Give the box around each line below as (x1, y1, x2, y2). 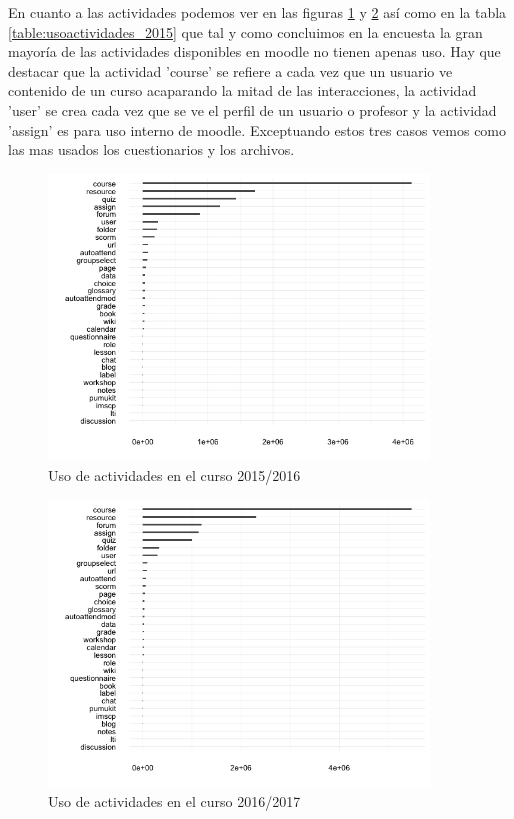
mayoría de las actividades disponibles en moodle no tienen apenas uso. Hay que (8, 41, 501, 62)
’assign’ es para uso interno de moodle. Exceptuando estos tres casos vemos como (8, 119, 507, 140)
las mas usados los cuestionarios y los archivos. (8, 139, 295, 160)
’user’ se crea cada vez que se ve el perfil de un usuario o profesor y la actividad (8, 99, 497, 120)
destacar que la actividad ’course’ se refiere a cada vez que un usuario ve (8, 60, 453, 81)
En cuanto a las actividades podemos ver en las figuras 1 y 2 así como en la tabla (8, 2, 507, 22)
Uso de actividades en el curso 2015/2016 (48, 465, 301, 486)
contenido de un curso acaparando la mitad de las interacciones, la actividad (8, 80, 477, 101)
